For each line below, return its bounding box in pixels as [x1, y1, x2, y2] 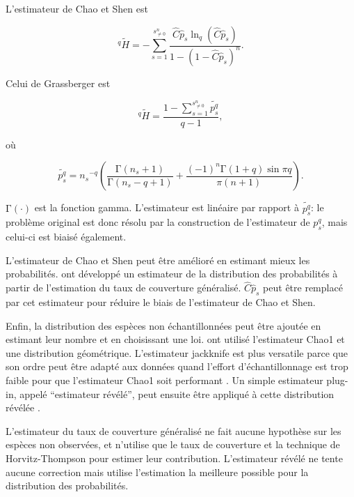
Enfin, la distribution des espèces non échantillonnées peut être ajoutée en [6, 318, 321, 332]
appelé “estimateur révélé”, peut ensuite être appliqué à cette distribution [19, 386, 335, 401]
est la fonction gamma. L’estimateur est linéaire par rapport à [34, 200, 299, 215]
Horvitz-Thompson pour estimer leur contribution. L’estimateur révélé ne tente [6, 450, 343, 465]
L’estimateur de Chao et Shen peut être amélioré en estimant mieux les [6, 252, 310, 267]
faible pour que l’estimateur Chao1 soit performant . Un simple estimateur [6, 372, 323, 387]
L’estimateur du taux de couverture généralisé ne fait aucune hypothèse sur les [6, 423, 341, 438]
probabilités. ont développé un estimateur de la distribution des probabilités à [6, 266, 338, 281]
